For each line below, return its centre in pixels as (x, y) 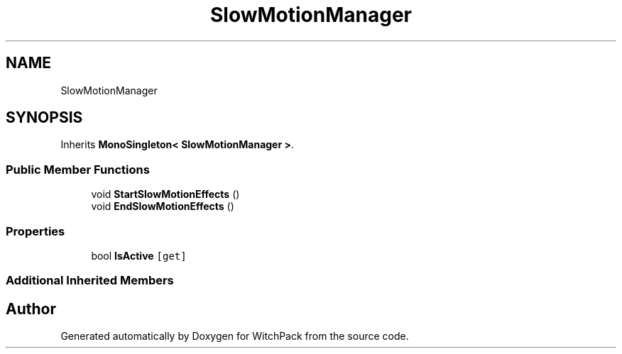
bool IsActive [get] (139, 255)
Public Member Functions (78, 169)
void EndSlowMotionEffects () (163, 206)
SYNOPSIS (44, 118)
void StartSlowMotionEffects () (165, 194)
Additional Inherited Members (90, 281)
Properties (36, 231)
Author (31, 309)
